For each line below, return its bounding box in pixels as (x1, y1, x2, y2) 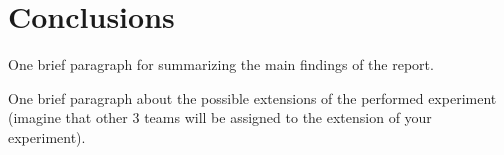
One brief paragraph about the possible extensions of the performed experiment (8, 87, 497, 108)
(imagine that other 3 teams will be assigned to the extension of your (8, 107, 432, 128)
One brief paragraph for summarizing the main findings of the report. (8, 54, 434, 75)
